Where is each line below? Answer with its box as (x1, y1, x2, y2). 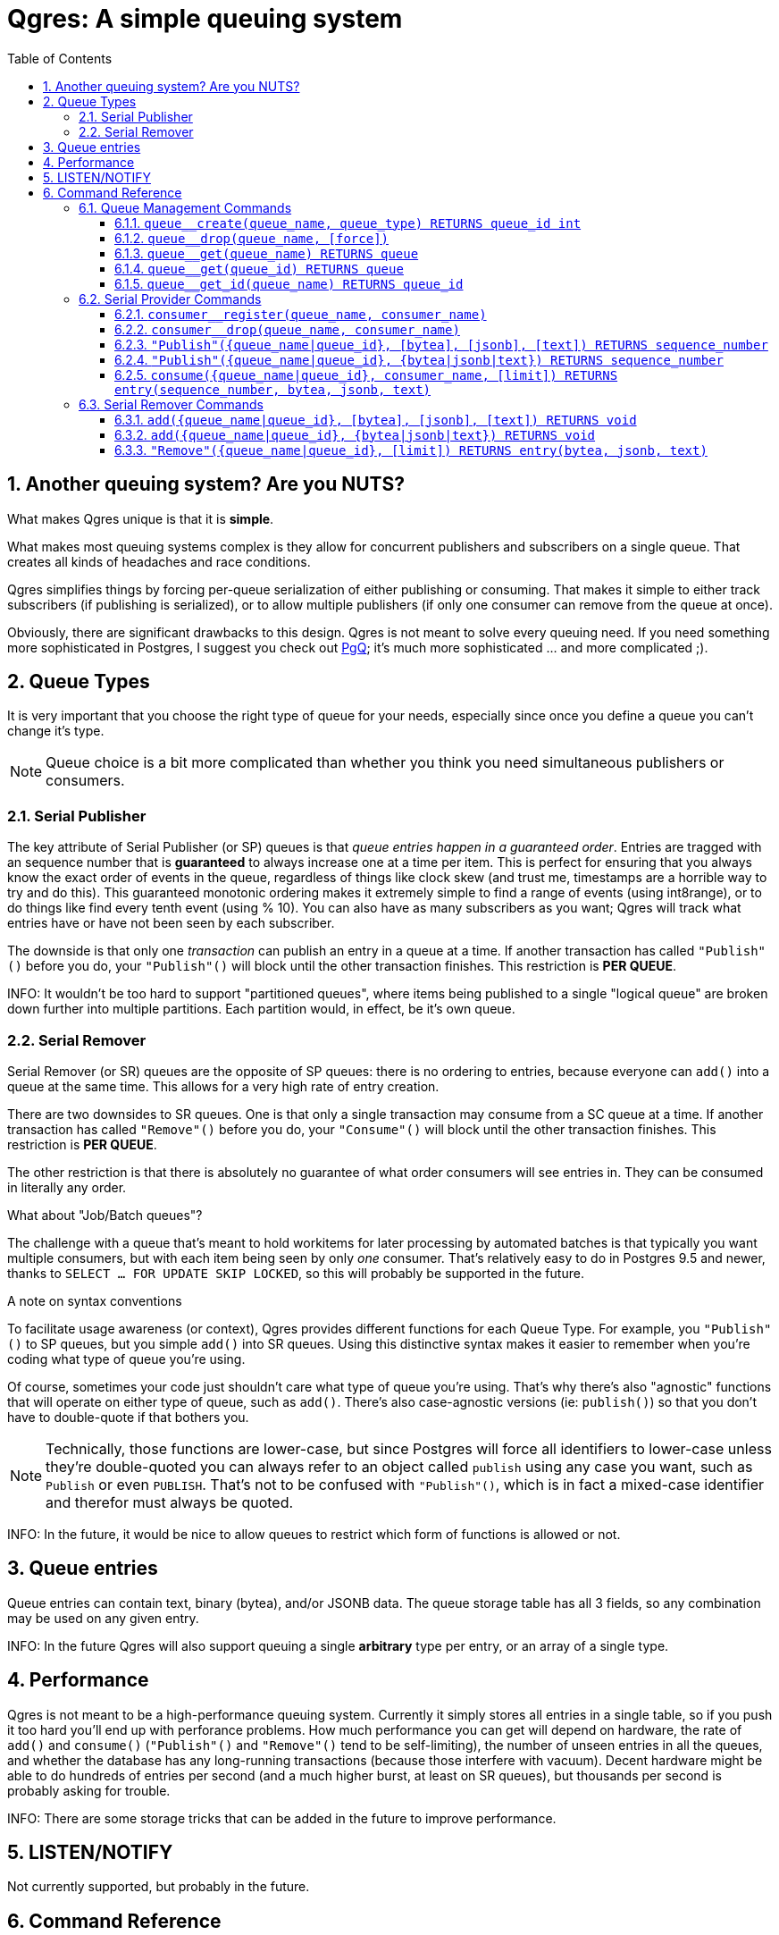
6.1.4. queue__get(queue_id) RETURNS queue (114, 260, 404, 276)
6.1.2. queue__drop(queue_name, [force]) (114, 230, 389, 246)
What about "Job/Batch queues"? (7, 1207, 203, 1223)
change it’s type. (7, 723, 105, 739)
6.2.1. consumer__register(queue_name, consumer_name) (114, 306, 487, 322)
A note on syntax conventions (7, 1292, 182, 1308)
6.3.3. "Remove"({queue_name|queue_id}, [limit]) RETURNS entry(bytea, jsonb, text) (114, 442, 708, 458)
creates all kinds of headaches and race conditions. (7, 553, 311, 569)
